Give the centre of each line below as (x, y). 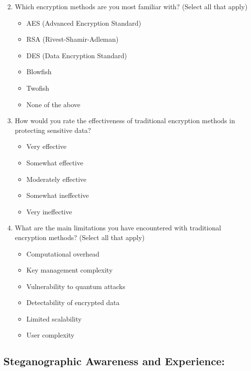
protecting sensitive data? (53, 130)
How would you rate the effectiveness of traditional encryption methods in (125, 121)
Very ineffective (49, 211)
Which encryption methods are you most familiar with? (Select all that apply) (131, 6)
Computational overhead (63, 253)
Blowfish (39, 72)
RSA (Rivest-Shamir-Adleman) (72, 39)
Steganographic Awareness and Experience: (114, 361)
